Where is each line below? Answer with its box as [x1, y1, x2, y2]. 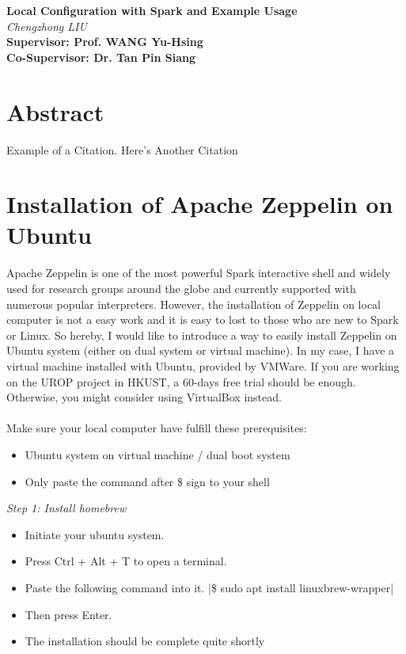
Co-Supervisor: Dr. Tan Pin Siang [6, 48, 195, 65]
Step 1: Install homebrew [6, 500, 127, 516]
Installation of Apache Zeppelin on [6, 188, 393, 220]
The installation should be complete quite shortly [25, 633, 265, 649]
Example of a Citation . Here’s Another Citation [6, 141, 238, 158]
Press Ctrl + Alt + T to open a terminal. [25, 553, 227, 569]
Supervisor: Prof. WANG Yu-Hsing [6, 33, 203, 50]
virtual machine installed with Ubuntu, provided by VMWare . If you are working [6, 357, 400, 374]
